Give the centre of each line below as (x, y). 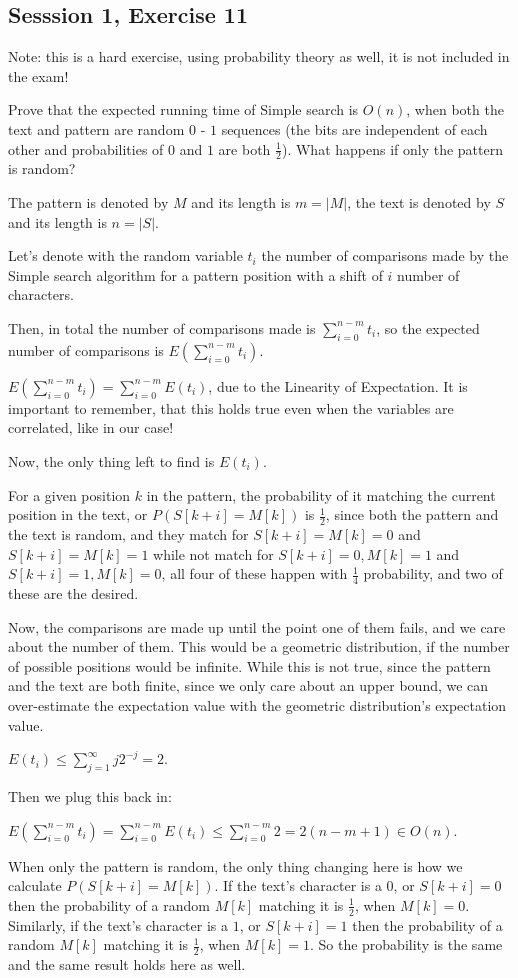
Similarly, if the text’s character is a (118, 924)
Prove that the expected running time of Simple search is (183, 109)
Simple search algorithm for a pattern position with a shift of (195, 274)
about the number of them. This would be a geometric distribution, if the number (259, 646)
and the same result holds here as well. (127, 963)
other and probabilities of (86, 148)
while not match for (213, 553)
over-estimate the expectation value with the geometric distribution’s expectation (257, 704)
